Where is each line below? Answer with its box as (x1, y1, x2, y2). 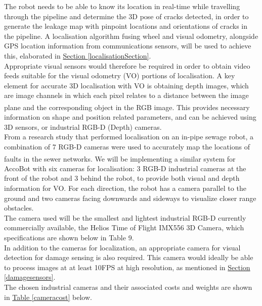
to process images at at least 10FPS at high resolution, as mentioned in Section (4, 262, 250, 272)
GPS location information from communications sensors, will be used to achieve (4, 40, 251, 51)
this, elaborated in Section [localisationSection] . (4, 50, 151, 61)
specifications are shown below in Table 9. (4, 232, 134, 242)
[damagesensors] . (4, 272, 56, 282)
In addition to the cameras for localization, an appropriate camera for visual (4, 242, 241, 252)
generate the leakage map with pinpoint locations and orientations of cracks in (4, 21, 248, 31)
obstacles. (4, 202, 34, 213)
